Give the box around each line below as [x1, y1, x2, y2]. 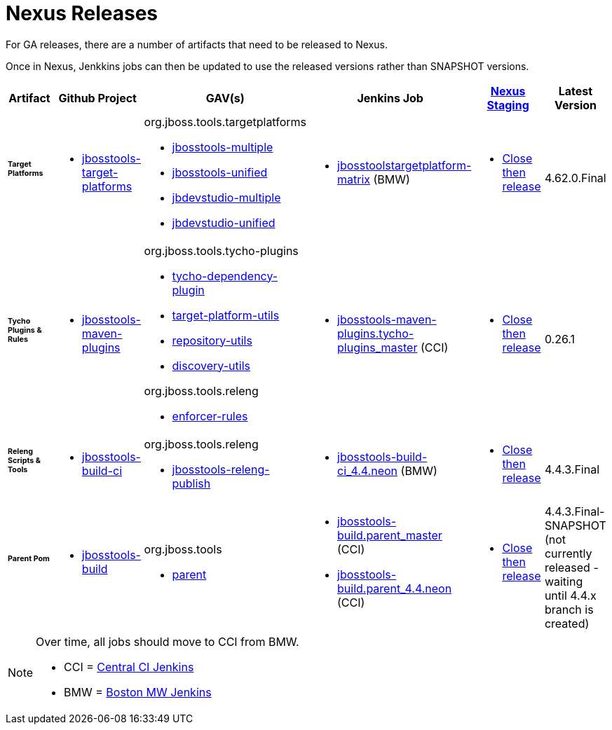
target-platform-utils [172, 308, 280, 322]
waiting [544, 574, 583, 588]
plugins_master [337, 340, 418, 354]
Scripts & [8, 455, 41, 465]
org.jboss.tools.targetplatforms [144, 114, 306, 129]
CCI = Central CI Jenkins [64, 659, 194, 674]
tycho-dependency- [172, 268, 278, 283]
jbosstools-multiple [172, 139, 273, 154]
